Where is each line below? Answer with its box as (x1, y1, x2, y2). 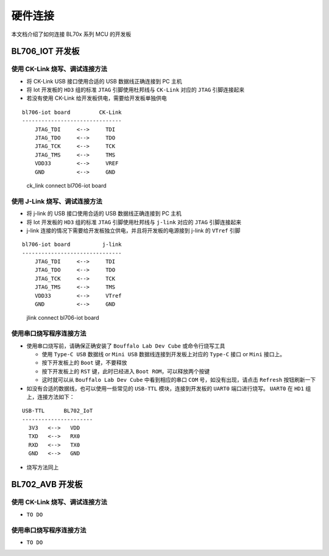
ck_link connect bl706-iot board (26, 182, 107, 189)
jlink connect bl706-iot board (26, 314, 100, 322)
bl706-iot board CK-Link (22, 108, 122, 116)
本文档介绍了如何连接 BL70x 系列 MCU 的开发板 (11, 30, 132, 38)
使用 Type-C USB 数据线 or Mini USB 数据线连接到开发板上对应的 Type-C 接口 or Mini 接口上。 (41, 350, 286, 357)
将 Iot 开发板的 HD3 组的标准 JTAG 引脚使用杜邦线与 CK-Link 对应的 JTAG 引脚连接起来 (26, 86, 245, 94)
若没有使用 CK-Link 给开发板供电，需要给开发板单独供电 (26, 94, 167, 102)
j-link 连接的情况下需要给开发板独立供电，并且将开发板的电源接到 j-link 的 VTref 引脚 (26, 227, 241, 234)
